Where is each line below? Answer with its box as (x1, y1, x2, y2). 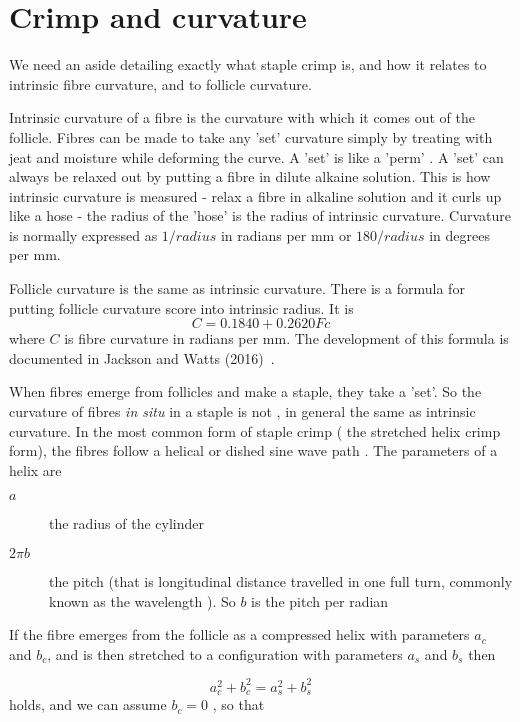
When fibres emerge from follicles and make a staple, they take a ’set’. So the (9, 381, 482, 402)
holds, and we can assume (9, 694, 167, 715)
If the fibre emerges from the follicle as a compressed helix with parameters (9, 624, 470, 645)
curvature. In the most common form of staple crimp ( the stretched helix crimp (9, 420, 501, 441)
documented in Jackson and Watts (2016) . (9, 347, 275, 368)
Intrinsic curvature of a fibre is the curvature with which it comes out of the (9, 107, 475, 128)
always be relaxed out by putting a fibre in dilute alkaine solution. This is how (9, 166, 491, 187)
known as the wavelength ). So (49, 590, 236, 611)
